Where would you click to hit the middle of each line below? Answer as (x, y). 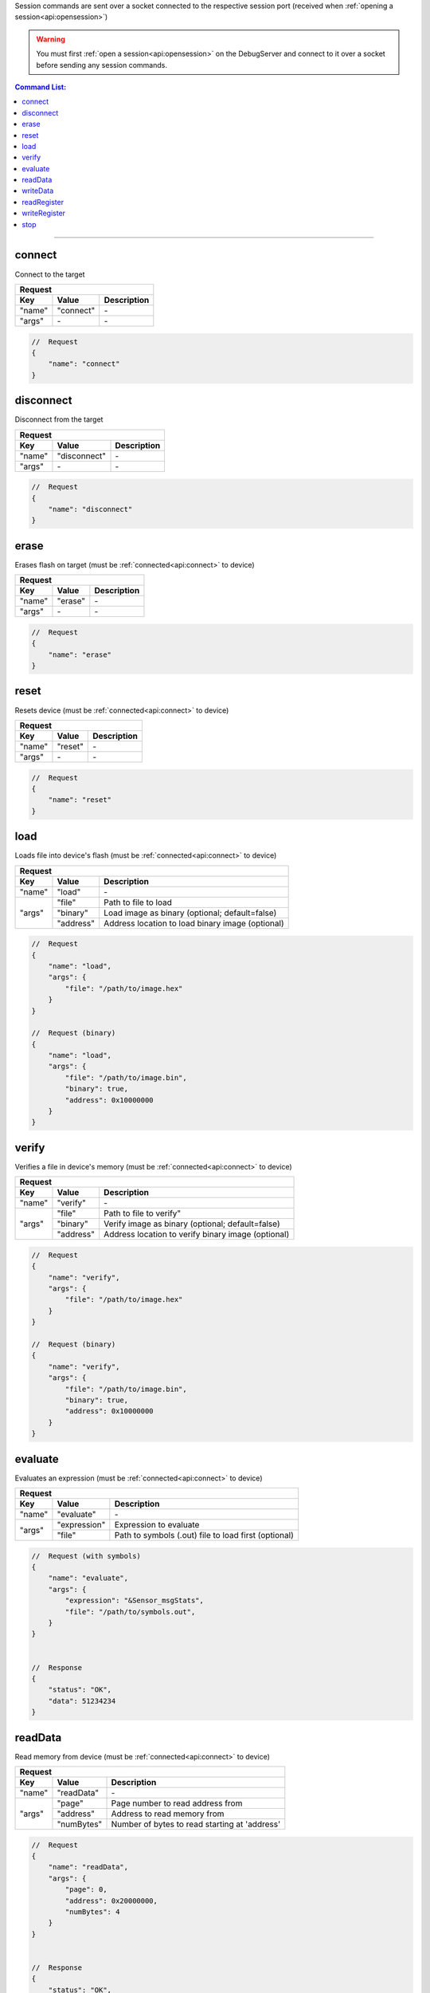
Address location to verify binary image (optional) (197, 1234)
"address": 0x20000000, (111, 1901)
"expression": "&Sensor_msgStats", (135, 1601)
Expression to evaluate (157, 1525)
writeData (38, 191)
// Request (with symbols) (86, 1556)
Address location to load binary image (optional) (194, 923)
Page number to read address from (177, 1803)
